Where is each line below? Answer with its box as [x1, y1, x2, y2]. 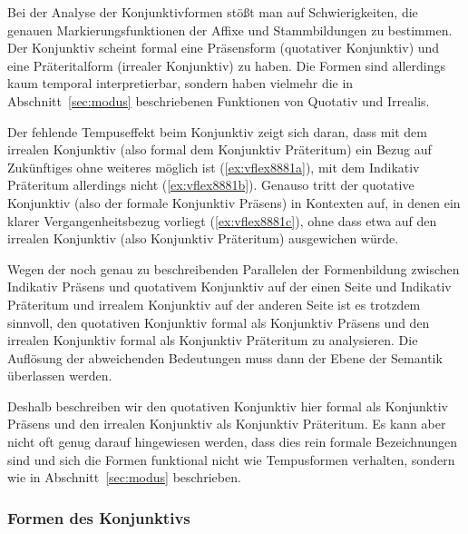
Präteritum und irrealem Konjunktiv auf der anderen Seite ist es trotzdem [7, 294, 421, 313]
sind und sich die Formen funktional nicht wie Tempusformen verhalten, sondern [7, 450, 455, 469]
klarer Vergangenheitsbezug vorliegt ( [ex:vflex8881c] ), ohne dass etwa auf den [7, 211, 437, 230]
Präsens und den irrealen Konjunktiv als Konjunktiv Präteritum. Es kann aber [7, 414, 446, 433]
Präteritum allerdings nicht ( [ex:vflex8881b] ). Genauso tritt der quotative [7, 175, 414, 194]
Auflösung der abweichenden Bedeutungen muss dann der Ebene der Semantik [7, 348, 443, 367]
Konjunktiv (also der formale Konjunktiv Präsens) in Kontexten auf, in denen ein [7, 193, 461, 212]
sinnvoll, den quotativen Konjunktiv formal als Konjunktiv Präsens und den [7, 312, 430, 331]
